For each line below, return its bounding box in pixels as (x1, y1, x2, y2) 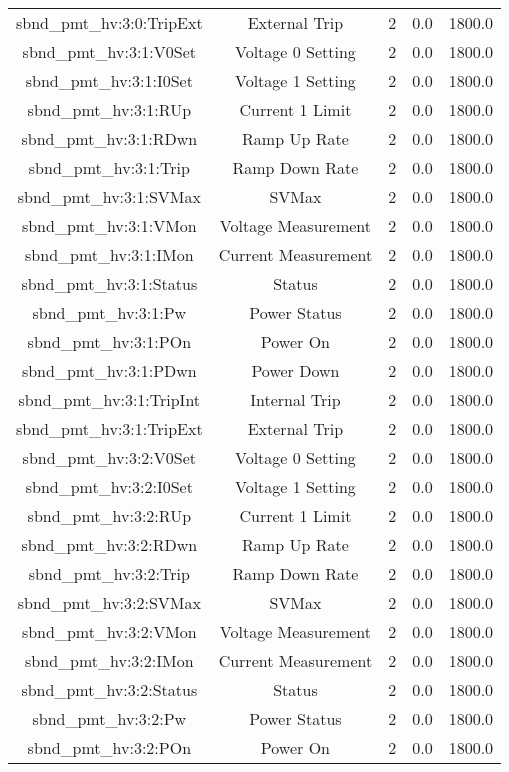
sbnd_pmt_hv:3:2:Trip (28, 562, 190, 585)
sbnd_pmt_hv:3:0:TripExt (16, 11, 203, 34)
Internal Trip (250, 388, 341, 411)
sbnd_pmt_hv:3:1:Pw (32, 301, 187, 324)
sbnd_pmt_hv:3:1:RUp (27, 98, 192, 121)
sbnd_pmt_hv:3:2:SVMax (17, 591, 201, 614)
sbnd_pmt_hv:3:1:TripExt (16, 417, 203, 440)
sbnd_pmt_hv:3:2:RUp (27, 504, 192, 527)
